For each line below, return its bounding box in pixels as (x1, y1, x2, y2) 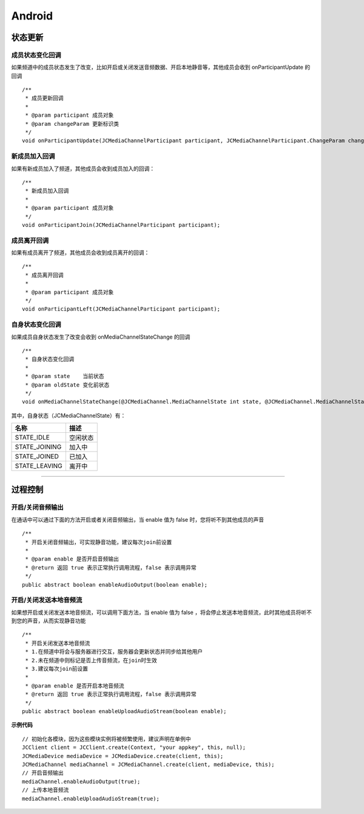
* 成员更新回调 (25, 95, 64, 102)
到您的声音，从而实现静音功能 (11, 617, 86, 624)
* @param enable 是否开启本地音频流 (25, 682, 124, 689)
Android (11, 9, 53, 22)
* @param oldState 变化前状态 (25, 381, 110, 388)
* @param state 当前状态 (25, 373, 104, 380)
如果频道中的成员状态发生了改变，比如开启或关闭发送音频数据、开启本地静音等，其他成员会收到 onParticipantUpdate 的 (11, 64, 311, 71)
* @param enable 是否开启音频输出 (25, 556, 120, 562)
